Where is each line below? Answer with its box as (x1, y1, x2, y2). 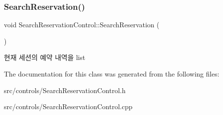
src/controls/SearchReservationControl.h (4, 85, 126, 95)
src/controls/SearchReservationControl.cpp (4, 101, 133, 112)
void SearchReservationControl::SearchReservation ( (4, 19, 159, 30)
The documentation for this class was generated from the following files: (4, 69, 220, 78)
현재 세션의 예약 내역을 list (4, 52, 86, 62)
